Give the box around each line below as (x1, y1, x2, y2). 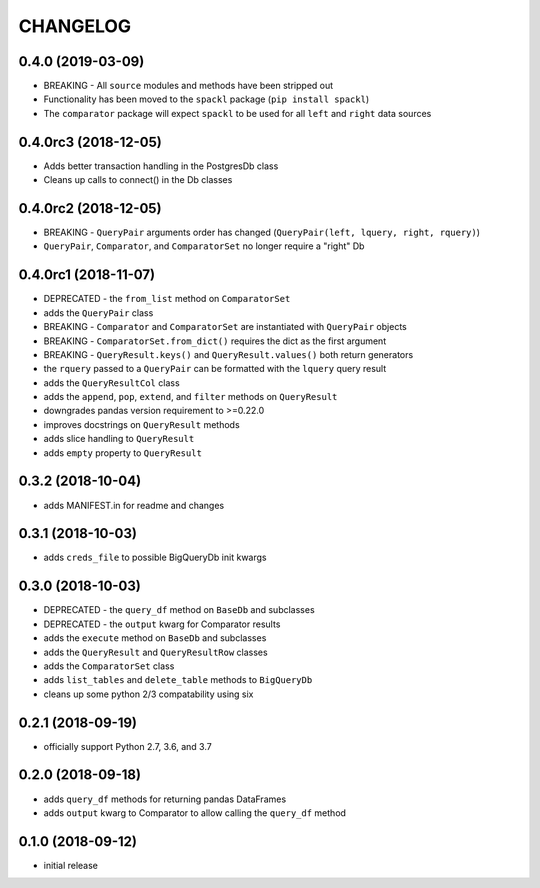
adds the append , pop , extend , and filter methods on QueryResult (43, 391, 338, 403)
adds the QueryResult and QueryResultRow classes (43, 646, 269, 658)
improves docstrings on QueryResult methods (43, 418, 240, 430)
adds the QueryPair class (43, 306, 154, 319)
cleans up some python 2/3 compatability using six (43, 688, 254, 700)
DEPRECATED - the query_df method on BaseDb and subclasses (43, 604, 315, 616)
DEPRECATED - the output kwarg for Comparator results (43, 618, 281, 630)
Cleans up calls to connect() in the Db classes (43, 174, 233, 186)
